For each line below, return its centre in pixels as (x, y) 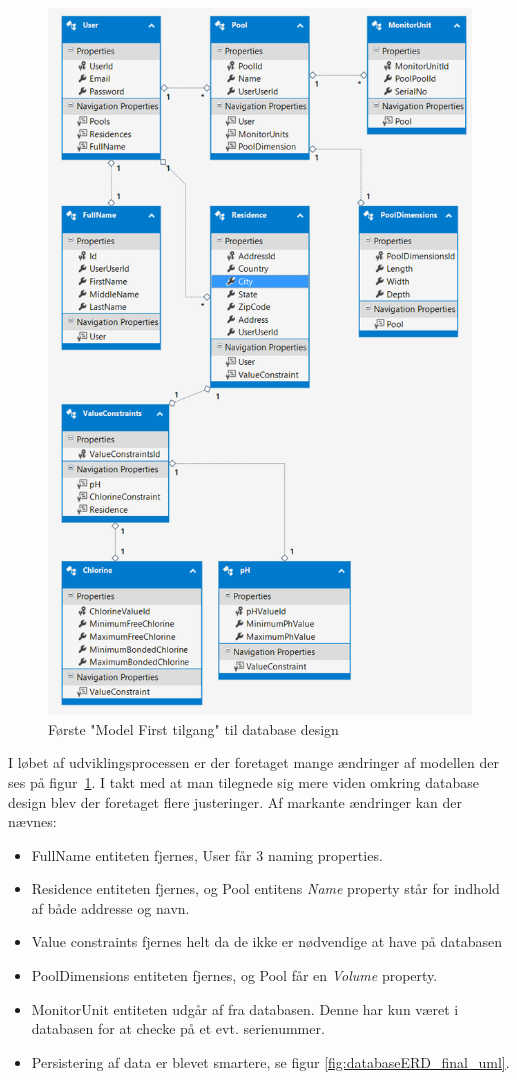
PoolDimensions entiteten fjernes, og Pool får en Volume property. (234, 975)
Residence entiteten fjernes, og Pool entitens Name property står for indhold (265, 888)
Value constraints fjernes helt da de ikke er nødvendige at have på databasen (266, 941)
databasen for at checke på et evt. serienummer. (178, 1028)
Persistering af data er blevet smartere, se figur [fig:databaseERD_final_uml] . (270, 1061)
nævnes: (32, 821)
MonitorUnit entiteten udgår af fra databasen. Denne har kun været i (245, 1008)
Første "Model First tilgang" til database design (193, 728)
